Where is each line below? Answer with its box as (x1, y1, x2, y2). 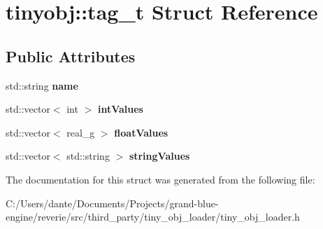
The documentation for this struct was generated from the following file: (6, 172, 315, 186)
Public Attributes (6, 45, 136, 67)
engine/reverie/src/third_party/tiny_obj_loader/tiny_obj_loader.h (6, 209, 300, 224)
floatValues (114, 125, 168, 139)
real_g (66, 125, 95, 139)
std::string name (6, 78, 78, 92)
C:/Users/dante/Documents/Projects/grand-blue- (6, 195, 219, 210)
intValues (97, 102, 143, 116)
